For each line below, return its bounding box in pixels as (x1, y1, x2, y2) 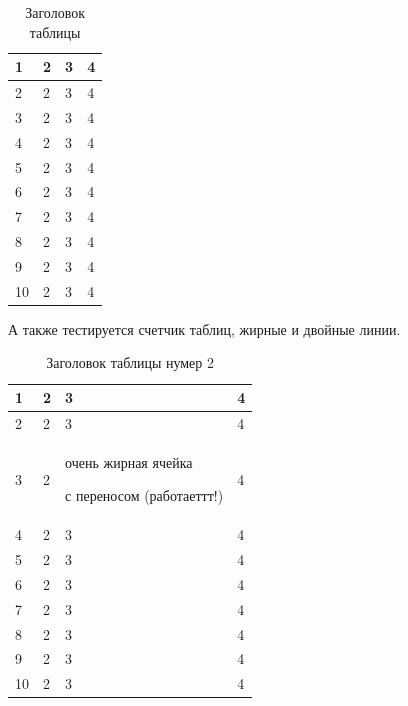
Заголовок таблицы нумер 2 (46, 352, 214, 373)
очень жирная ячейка (65, 451, 193, 472)
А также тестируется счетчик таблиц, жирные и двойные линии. (8, 318, 401, 339)
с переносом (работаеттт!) (65, 485, 224, 506)
